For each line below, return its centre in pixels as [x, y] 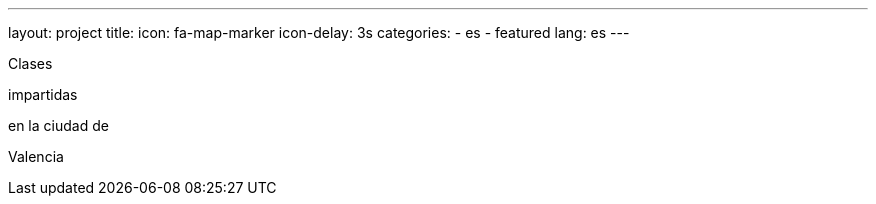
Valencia [36, 156]
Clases [30, 63]
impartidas [43, 94]
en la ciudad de [58, 125]
